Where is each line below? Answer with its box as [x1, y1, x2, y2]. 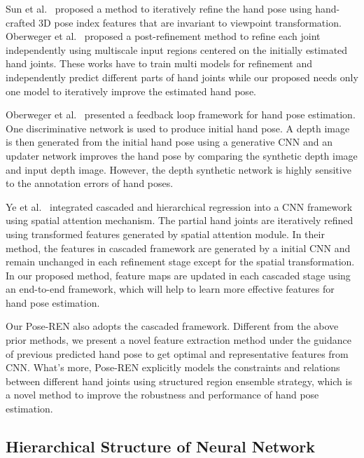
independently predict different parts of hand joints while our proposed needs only [6, 69, 358, 84]
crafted [6, 15, 36, 29]
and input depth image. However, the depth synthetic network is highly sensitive [6, 162, 351, 176]
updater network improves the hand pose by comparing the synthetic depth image [6, 148, 358, 162]
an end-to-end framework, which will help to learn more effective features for [6, 282, 335, 296]
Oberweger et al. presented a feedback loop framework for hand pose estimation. [6, 107, 356, 122]
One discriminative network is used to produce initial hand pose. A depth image [6, 120, 350, 135]
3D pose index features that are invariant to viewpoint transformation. [38, 15, 342, 29]
